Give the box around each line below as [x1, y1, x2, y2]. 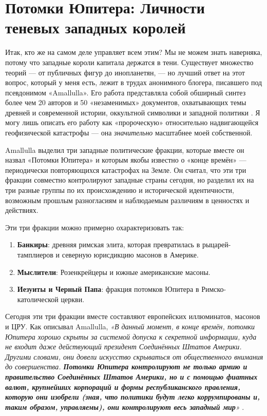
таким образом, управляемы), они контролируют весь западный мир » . [5, 401, 244, 412]
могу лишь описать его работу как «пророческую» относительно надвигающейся [5, 117, 259, 128]
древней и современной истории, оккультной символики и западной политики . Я [5, 107, 260, 117]
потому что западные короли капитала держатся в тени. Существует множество [5, 56, 254, 67]
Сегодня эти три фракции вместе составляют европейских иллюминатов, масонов [5, 311, 260, 322]
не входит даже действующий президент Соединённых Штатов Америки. [5, 341, 242, 352]
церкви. [61, 293, 85, 304]
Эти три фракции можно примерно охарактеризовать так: [5, 222, 184, 232]
